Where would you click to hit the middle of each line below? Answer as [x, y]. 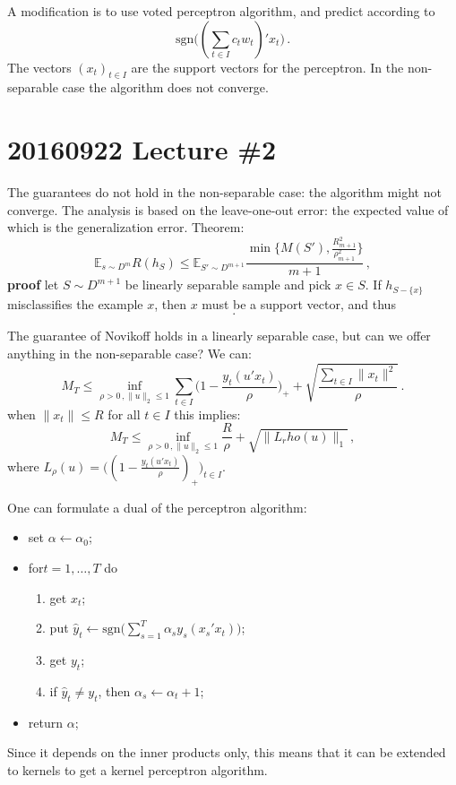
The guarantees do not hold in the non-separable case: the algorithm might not [224, 192]
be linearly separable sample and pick [228, 285]
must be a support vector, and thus [299, 303]
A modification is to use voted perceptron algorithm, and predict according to [221, 11]
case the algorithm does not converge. [165, 87]
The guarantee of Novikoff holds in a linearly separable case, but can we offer [219, 336]
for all [124, 414]
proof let [33, 285]
